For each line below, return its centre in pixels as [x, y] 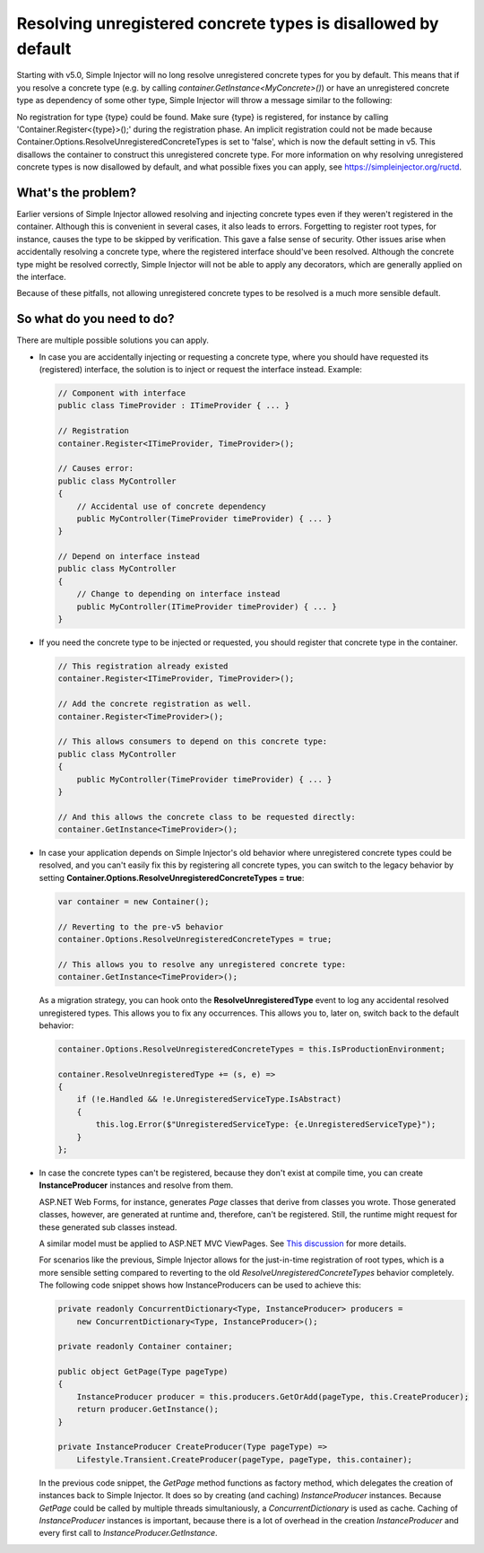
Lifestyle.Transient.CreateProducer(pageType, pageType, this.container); [244, 1459]
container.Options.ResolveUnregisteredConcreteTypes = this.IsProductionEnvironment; [251, 1049]
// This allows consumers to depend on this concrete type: [193, 742]
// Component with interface [122, 393]
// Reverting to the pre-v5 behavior [141, 927]
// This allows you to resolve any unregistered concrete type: [202, 964]
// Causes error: [96, 468]
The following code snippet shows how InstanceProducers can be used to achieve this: [200, 1285]
